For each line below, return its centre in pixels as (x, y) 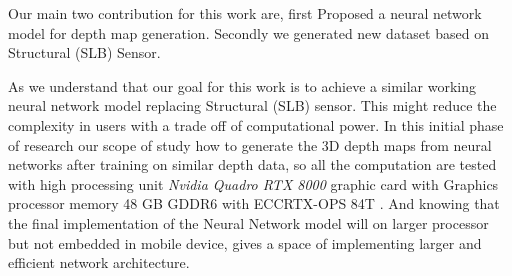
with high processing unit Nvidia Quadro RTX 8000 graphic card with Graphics (253, 183)
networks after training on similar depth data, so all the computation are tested (252, 164)
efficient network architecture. (99, 262)
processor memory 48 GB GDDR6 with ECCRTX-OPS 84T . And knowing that (254, 203)
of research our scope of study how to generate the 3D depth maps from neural (250, 144)
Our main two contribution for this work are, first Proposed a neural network (245, 13)
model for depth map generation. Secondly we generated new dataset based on (248, 32)
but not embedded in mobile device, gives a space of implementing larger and (245, 242)
